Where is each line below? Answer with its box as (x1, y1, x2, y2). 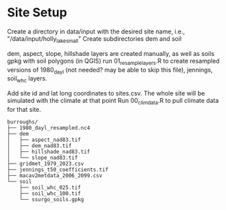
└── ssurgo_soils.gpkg (19, 196, 84, 202)
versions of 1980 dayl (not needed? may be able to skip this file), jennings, (7, 65, 213, 76)
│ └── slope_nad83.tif (7, 154, 78, 161)
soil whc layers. (7, 74, 48, 85)
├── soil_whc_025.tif (19, 184, 81, 191)
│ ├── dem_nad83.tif (7, 142, 72, 149)
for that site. (7, 105, 42, 113)
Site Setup (7, 5, 67, 20)
